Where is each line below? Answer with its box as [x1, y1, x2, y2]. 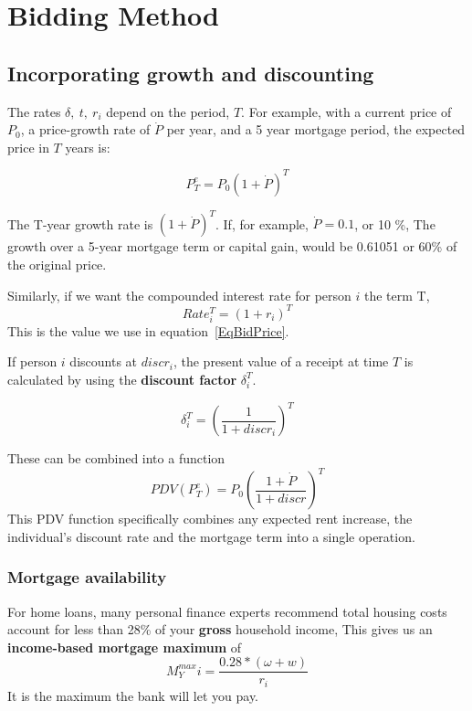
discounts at [69, 352, 138, 371]
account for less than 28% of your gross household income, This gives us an [7, 620, 433, 639]
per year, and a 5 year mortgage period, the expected [166, 120, 466, 139]
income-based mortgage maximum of [7, 637, 242, 656]
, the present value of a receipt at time [173, 352, 389, 371]
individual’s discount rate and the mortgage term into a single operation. [7, 526, 415, 546]
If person [7, 352, 58, 371]
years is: [65, 137, 110, 156]
